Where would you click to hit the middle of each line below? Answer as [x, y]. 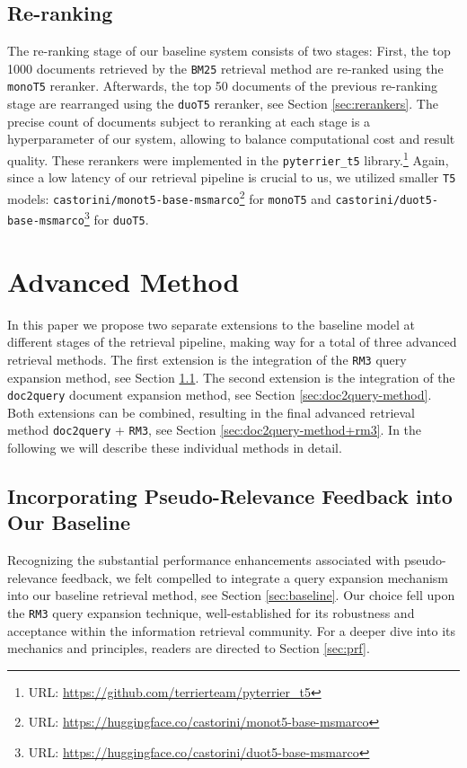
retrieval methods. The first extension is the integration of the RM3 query [207, 359]
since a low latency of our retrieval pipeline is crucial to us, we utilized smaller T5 [232, 177]
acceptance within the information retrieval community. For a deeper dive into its [232, 630]
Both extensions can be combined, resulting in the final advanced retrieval [211, 412]
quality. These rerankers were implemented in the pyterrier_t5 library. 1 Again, [228, 158]
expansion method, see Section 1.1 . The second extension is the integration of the [231, 377]
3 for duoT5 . [116, 218]
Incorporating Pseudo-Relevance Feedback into [230, 496]
